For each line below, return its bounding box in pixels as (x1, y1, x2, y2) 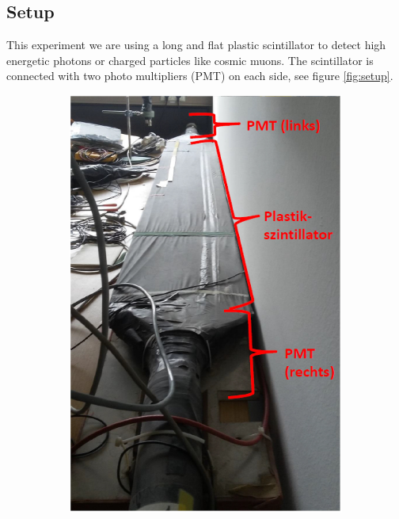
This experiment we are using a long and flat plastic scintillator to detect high (6, 36, 386, 53)
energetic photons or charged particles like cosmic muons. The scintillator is (6, 52, 374, 68)
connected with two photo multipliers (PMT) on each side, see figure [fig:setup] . (6, 67, 393, 84)
